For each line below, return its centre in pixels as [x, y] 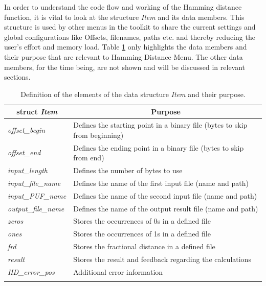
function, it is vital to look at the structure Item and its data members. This [124, 17]
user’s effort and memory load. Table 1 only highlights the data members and [126, 47]
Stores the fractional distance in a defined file [144, 246]
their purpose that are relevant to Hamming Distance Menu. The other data [124, 56]
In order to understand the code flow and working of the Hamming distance [123, 7]
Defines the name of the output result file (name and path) [166, 208]
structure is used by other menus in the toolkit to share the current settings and [130, 27]
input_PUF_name [37, 195]
